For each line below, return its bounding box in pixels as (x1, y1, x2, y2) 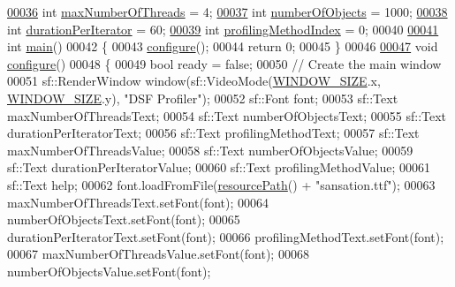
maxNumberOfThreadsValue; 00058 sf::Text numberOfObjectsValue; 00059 (7, 140, 413, 159)
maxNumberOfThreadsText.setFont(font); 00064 (7, 193, 269, 211)
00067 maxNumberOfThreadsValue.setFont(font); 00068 (7, 245, 309, 263)
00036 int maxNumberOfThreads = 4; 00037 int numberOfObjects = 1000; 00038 (7, 3, 448, 20)
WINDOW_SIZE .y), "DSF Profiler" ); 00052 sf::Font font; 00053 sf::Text (7, 88, 398, 107)
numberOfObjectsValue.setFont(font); (7, 261, 211, 280)
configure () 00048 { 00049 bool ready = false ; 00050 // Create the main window (7, 54, 442, 72)
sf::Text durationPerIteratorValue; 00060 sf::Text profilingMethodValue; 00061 (7, 158, 430, 177)
